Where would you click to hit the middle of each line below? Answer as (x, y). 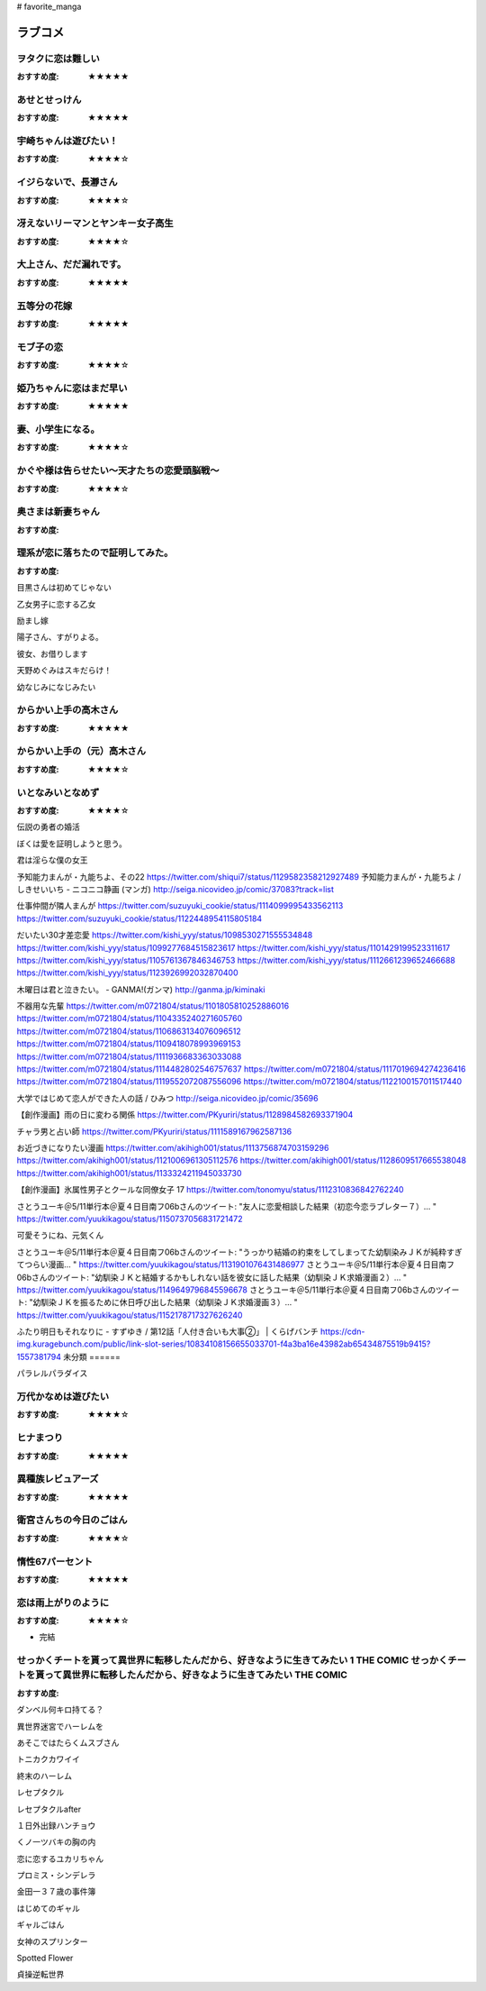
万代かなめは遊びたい (63, 1397)
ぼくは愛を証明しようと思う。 (72, 844)
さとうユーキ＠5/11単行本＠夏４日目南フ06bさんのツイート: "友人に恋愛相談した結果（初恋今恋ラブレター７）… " (226, 1206)
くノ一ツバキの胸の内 (56, 1842)
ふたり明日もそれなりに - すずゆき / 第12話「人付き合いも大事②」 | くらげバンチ (167, 1332)
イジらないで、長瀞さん (67, 182)
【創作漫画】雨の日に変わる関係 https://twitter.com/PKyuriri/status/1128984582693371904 (185, 1115)
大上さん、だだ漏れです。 (72, 264)
